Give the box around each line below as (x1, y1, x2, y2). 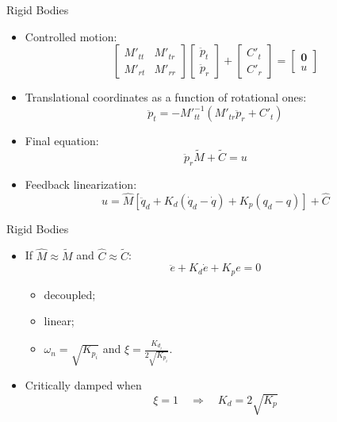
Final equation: (25, 132, 99, 149)
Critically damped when (25, 376, 142, 393)
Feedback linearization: (25, 175, 137, 192)
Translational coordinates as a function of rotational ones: (25, 89, 307, 105)
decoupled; (44, 286, 96, 302)
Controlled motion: (25, 28, 117, 44)
